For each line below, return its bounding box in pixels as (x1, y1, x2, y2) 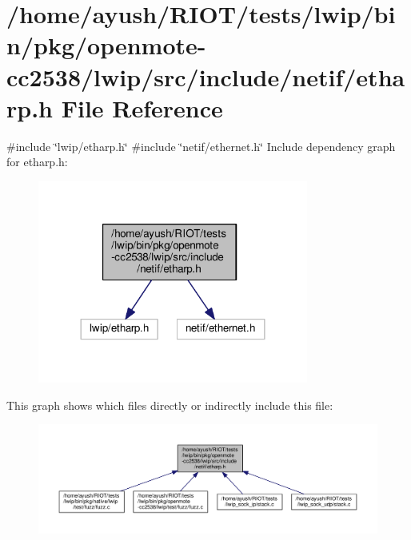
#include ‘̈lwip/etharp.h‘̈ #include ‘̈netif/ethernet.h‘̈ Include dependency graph (6, 137, 396, 154)
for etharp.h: (6, 153, 68, 170)
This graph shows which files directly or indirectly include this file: (6, 396, 333, 413)
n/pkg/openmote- (6, 29, 206, 62)
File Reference (61, 91, 223, 124)
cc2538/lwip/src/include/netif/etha (6, 60, 405, 93)
